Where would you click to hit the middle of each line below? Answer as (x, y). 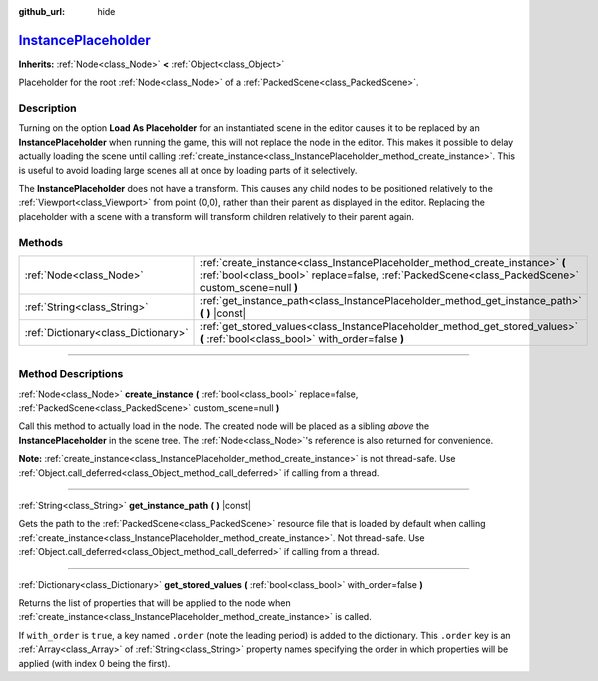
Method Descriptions (71, 374)
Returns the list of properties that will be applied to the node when (154, 602)
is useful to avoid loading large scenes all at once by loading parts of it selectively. (188, 170)
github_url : (41, 11)
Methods (41, 242)
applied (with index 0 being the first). (94, 663)
